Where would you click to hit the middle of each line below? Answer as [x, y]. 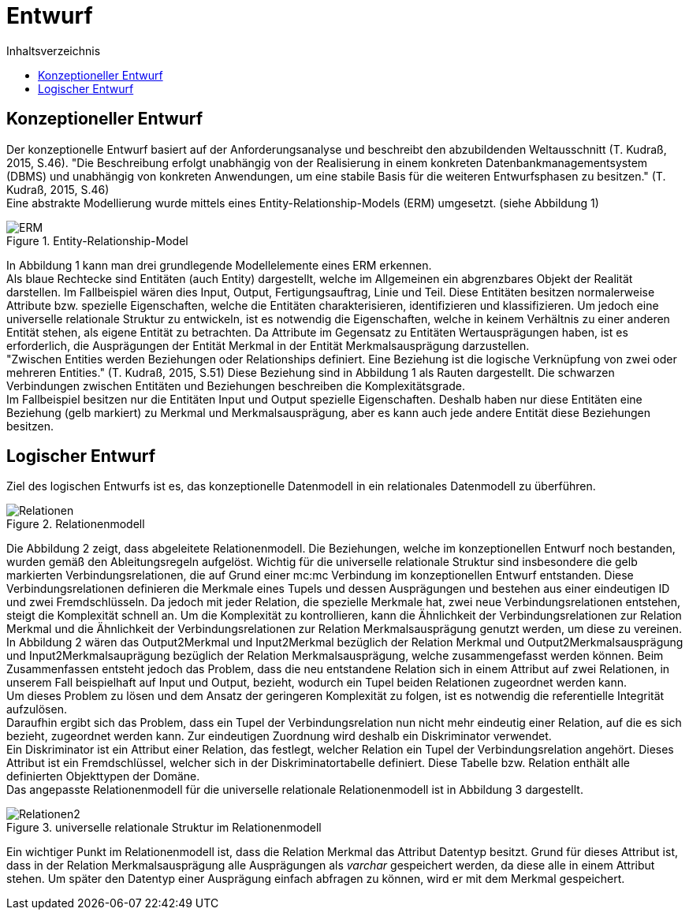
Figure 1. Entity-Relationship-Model [97, 240]
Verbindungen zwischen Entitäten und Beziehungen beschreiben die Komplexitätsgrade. [236, 385]
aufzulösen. [37, 709]
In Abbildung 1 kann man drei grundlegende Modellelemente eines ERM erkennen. [219, 265]
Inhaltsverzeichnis [54, 50]
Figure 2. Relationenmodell [76, 524]
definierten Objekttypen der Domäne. [103, 776]
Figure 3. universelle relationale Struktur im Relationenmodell [164, 828]
